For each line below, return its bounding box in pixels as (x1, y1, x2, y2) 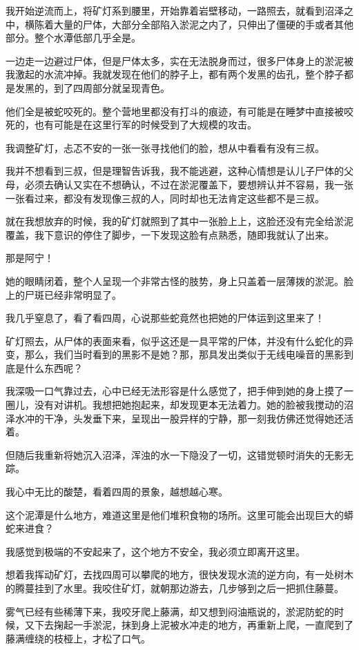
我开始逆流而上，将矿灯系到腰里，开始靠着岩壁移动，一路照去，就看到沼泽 (6, 3, 344, 17)
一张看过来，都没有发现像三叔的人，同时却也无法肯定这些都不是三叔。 (6, 190, 324, 205)
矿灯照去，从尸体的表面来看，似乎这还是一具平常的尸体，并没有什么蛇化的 (6, 333, 344, 348)
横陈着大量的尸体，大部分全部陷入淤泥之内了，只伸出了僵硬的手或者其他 (24, 17, 353, 31)
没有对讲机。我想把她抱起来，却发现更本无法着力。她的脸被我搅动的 (34, 397, 344, 412)
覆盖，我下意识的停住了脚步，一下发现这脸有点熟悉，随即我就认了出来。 (6, 227, 334, 242)
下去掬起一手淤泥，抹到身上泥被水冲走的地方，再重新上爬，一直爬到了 (34, 618, 353, 632)
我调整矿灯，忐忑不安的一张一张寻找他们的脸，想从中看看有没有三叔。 (6, 140, 324, 155)
